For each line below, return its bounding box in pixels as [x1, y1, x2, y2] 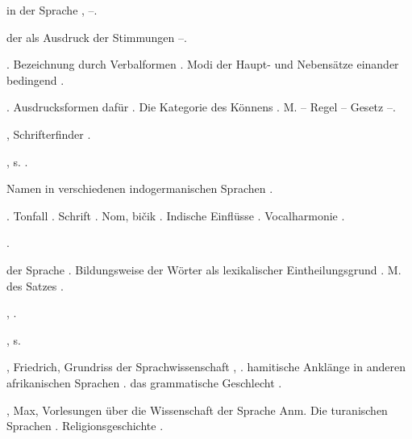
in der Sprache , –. [6, 2, 98, 18]
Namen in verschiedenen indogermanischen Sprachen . [6, 180, 273, 197]
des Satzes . [6, 277, 64, 294]
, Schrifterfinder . [6, 125, 91, 142]
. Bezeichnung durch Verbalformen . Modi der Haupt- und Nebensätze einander [6, 56, 399, 73]
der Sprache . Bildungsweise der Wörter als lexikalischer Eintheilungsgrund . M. [6, 261, 402, 278]
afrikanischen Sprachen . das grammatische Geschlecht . [6, 374, 282, 391]
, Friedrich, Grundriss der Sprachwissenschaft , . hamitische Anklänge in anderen [6, 358, 406, 375]
